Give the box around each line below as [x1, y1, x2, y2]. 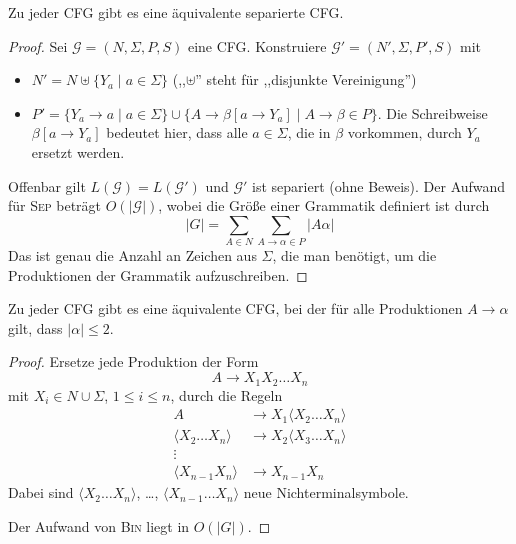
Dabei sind [8, 482, 74, 503]
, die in [287, 122, 331, 143]
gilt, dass [8, 317, 63, 338]
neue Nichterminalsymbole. [243, 482, 409, 503]
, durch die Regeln [170, 384, 283, 405]
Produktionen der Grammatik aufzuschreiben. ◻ [8, 264, 308, 285]
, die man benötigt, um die [272, 245, 437, 266]
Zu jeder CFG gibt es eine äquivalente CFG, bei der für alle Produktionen [8, 298, 463, 319]
